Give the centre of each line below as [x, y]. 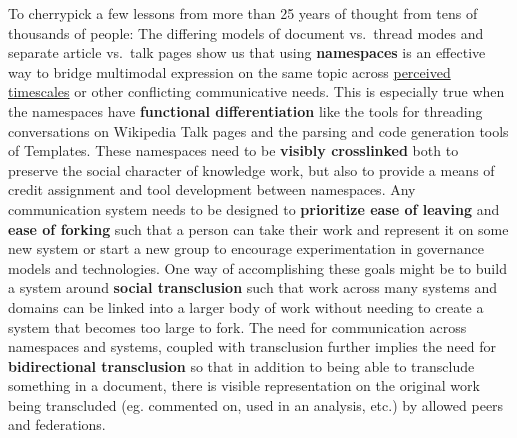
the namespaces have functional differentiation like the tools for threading [245, 110]
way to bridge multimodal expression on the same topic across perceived [229, 71]
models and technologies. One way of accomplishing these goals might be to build [257, 267]
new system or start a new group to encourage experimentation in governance [246, 248]
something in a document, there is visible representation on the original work [244, 385]
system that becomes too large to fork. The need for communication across [237, 326]
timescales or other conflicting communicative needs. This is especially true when [256, 91]
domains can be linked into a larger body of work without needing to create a [246, 306]
